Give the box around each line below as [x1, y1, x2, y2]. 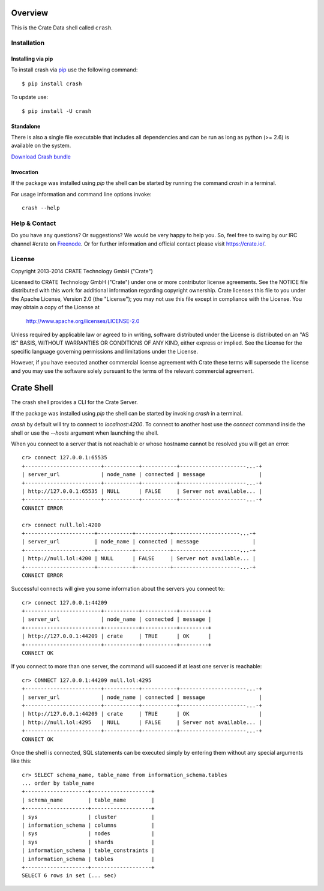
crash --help [22, 204, 60, 211]
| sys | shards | [22, 838, 155, 845]
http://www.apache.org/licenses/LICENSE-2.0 [26, 317, 140, 324]
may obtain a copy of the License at [11, 304, 100, 311]
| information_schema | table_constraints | [22, 847, 155, 854]
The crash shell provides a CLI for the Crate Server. [11, 399, 138, 406]
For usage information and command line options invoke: [11, 190, 152, 198]
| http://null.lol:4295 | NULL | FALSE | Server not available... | [22, 719, 262, 726]
